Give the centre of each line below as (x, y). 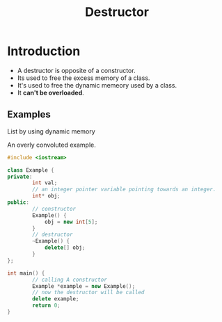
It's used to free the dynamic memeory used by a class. (97, 85)
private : (20, 177)
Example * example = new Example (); (84, 286)
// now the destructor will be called (88, 293)
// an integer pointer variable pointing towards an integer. (124, 190)
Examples (29, 114)
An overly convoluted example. (51, 145)
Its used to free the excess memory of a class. (84, 78)
